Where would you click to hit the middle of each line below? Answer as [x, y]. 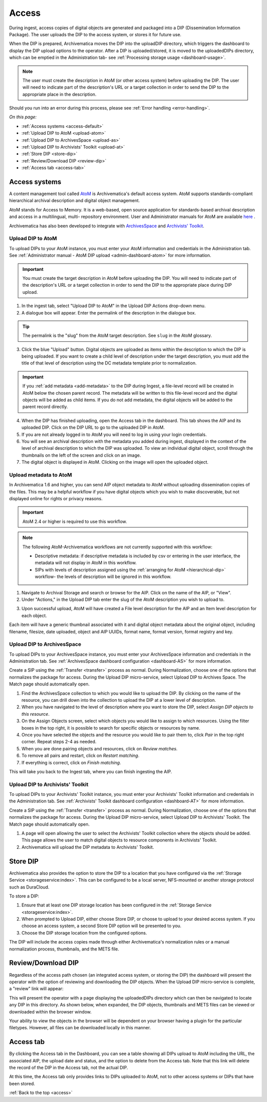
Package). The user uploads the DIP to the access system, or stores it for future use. [95, 34]
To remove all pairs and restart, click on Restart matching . [80, 756]
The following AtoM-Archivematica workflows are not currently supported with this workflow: [117, 547]
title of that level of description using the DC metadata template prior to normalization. [109, 363]
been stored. [22, 1083]
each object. [34, 615]
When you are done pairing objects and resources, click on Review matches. [100, 748]
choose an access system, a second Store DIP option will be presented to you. [101, 926]
